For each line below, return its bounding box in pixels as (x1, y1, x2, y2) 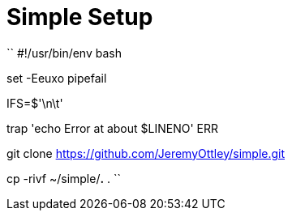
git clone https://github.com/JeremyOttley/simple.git (6, 146, 286, 160)
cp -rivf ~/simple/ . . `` (6, 171, 122, 185)
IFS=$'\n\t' (6, 96, 63, 110)
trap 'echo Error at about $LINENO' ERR (6, 121, 218, 135)
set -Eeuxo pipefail (6, 70, 107, 85)
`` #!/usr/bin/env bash (6, 45, 122, 60)
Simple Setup (6, 3, 153, 31)
